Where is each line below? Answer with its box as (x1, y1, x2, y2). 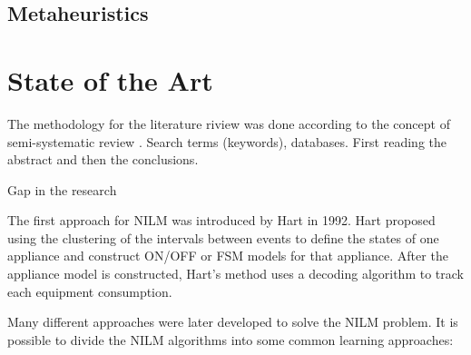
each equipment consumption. (7, 281, 172, 301)
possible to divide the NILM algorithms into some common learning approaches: (7, 330, 454, 349)
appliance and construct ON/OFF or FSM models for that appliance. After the (7, 246, 448, 265)
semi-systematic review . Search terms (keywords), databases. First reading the (7, 132, 446, 151)
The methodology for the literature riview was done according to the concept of (7, 113, 450, 133)
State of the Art (7, 61, 213, 98)
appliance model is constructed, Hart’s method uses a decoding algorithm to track (7, 264, 464, 283)
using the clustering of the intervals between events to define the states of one (7, 228, 439, 247)
